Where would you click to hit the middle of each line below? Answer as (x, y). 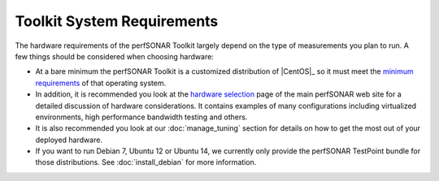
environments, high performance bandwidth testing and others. (141, 117)
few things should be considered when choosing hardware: (115, 56)
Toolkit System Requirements (117, 21)
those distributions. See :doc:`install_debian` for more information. (146, 162)
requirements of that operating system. (101, 83)
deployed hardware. (69, 140)
